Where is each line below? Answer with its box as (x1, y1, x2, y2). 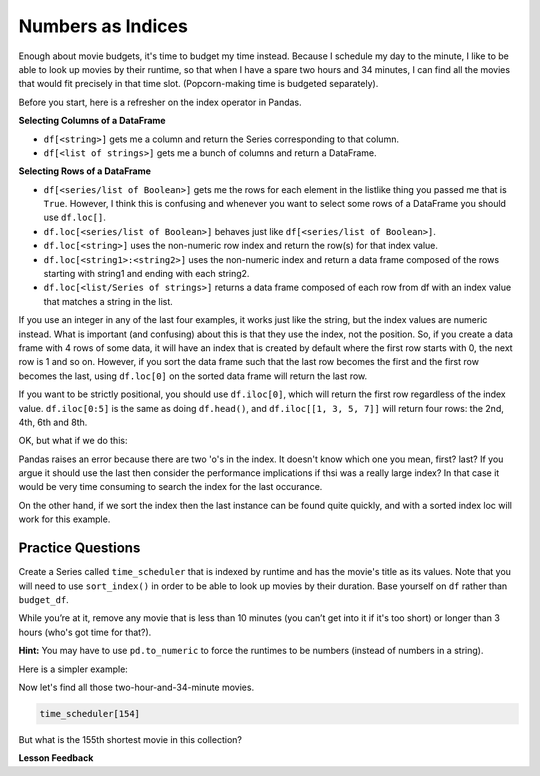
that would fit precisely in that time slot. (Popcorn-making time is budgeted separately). (18, 78, 379, 90)
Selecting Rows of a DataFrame (18, 165, 152, 177)
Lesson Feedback (18, 752, 94, 764)
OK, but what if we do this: (18, 435, 128, 447)
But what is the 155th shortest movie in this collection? (18, 733, 242, 745)
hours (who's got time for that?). (18, 626, 152, 638)
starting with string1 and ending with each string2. (43, 268, 250, 280)
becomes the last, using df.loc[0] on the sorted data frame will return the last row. (18, 370, 368, 382)
